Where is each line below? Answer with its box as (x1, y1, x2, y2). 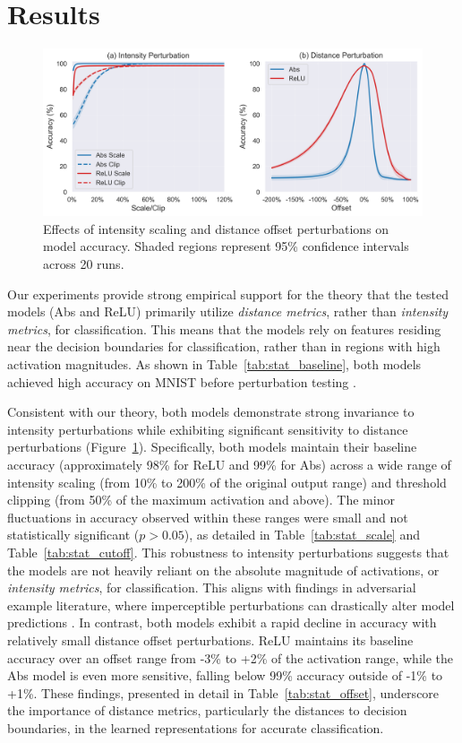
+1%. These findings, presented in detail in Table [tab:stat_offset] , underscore (7, 683, 440, 702)
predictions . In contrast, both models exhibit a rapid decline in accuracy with (7, 613, 437, 632)
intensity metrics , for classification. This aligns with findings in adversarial (7, 578, 416, 597)
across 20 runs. (43, 255, 124, 273)
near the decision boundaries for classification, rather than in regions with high (7, 337, 441, 356)
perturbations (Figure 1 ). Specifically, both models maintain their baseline (7, 437, 417, 456)
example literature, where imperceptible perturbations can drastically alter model (7, 595, 455, 614)
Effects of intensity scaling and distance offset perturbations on (43, 219, 389, 238)
